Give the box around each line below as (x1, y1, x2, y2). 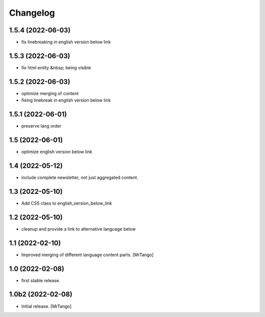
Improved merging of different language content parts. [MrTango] (21, 252, 154, 258)
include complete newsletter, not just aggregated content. (21, 174, 138, 180)
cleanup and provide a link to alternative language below (21, 226, 136, 232)
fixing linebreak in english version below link (21, 97, 111, 103)
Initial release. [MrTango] (21, 303, 72, 309)
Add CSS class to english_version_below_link (21, 200, 112, 206)
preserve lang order (21, 123, 61, 129)
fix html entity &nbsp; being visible (21, 64, 91, 71)
